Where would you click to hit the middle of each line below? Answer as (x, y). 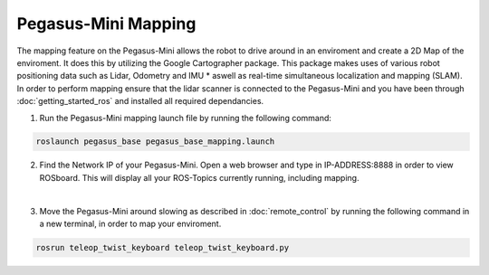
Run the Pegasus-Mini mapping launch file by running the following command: (186, 118)
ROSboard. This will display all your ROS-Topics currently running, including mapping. (199, 177)
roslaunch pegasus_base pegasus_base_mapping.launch (155, 142)
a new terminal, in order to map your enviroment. (130, 224)
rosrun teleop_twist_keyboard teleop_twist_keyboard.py (163, 248)
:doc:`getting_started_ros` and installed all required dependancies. (140, 101)
